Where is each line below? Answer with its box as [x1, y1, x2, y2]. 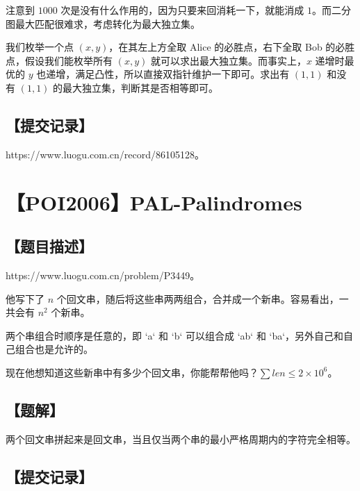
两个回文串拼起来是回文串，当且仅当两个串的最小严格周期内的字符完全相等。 [6, 431, 356, 446]
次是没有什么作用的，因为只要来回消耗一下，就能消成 [60, 3, 304, 17]
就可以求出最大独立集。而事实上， [150, 53, 306, 67]
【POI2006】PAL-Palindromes [6, 188, 302, 216]
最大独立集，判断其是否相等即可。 [63, 80, 219, 94]
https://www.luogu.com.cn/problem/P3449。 [6, 267, 200, 282]
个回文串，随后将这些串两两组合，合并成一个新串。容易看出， [56, 291, 339, 306]
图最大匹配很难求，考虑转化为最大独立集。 [6, 16, 200, 31]
